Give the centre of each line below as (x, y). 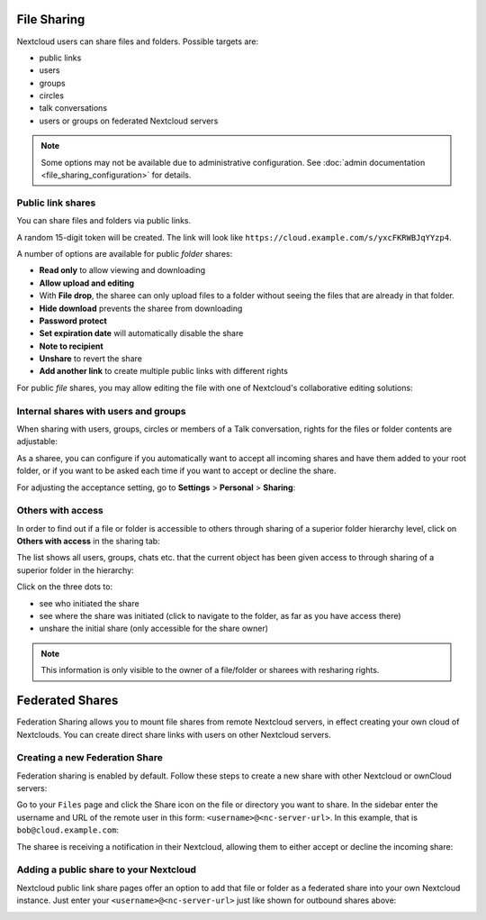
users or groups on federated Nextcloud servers (129, 121)
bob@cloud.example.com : (68, 830)
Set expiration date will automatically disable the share (141, 333)
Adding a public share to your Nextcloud (107, 870)
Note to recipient (71, 346)
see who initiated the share (89, 603)
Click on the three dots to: (64, 587)
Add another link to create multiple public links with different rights (163, 371)
